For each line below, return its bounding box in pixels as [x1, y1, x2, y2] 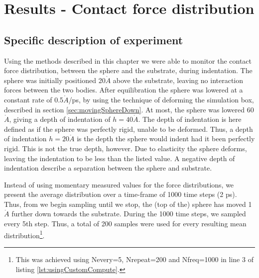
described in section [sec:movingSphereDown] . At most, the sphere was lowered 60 [4, 104, 254, 114]
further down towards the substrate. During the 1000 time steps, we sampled [11, 208, 246, 219]
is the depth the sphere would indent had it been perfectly [77, 133, 255, 144]
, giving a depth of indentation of [9, 114, 111, 124]
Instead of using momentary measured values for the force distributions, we [4, 179, 234, 189]
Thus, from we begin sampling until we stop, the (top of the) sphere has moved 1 [4, 198, 252, 209]
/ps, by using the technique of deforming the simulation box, [68, 94, 254, 104]
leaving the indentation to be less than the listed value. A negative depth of [4, 153, 235, 163]
